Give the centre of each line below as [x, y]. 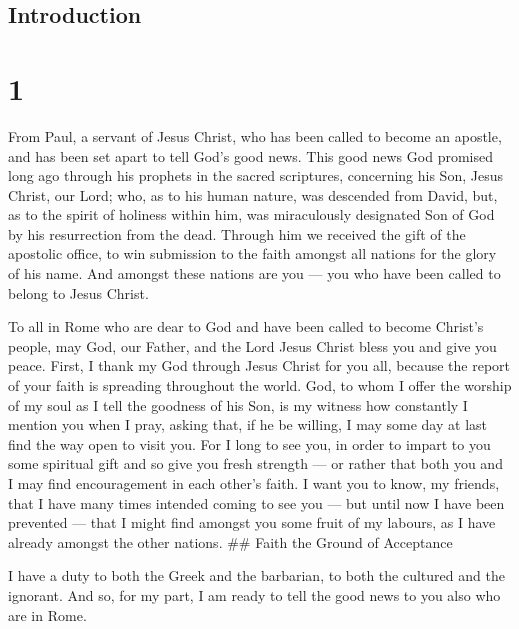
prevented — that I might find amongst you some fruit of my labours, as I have [252, 522]
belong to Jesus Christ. [78, 292]
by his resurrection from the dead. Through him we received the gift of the [237, 233]
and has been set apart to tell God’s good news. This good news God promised [250, 155]
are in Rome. [47, 614]
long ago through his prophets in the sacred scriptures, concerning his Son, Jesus [255, 175]
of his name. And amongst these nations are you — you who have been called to [254, 273]
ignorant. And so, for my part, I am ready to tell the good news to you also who [254, 594]
